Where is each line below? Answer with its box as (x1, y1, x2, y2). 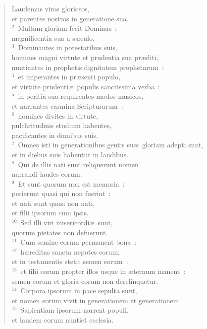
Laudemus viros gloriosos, (11, 3, 90, 13)
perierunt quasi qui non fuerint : (11, 188, 111, 198)
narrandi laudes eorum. (11, 169, 82, 179)
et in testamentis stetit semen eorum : (11, 256, 128, 266)
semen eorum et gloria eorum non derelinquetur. (11, 275, 158, 286)
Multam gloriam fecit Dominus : (18, 23, 117, 33)
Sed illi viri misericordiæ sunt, (20, 217, 113, 228)
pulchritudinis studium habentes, (11, 120, 112, 131)
